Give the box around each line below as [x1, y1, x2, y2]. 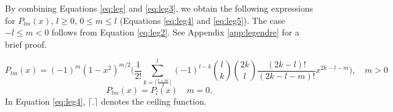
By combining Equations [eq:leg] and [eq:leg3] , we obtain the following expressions [5, 2, 313, 14]
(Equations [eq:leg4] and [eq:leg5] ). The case [119, 13, 285, 26]
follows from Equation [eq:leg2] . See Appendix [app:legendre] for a [51, 26, 299, 39]
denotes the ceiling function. [100, 94, 207, 107]
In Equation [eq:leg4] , [5, 94, 86, 107]
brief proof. [5, 37, 47, 50]
